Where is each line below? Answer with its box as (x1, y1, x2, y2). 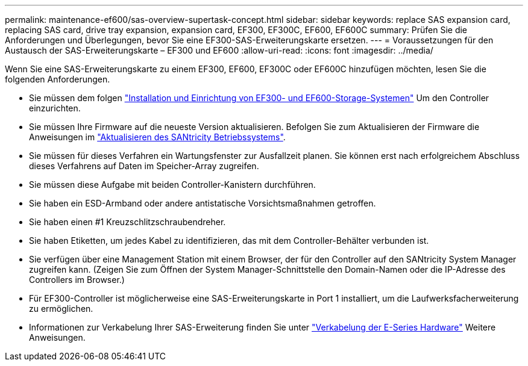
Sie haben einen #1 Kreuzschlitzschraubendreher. (29, 217, 226, 227)
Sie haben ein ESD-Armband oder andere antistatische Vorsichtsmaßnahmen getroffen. (29, 198, 376, 208)
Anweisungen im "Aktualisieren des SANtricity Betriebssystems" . (29, 132, 286, 142)
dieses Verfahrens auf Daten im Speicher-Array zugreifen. (29, 161, 259, 171)
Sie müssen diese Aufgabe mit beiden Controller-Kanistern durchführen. (29, 179, 316, 190)
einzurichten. (29, 103, 81, 113)
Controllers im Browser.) (29, 274, 125, 285)
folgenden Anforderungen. (5, 74, 110, 84)
